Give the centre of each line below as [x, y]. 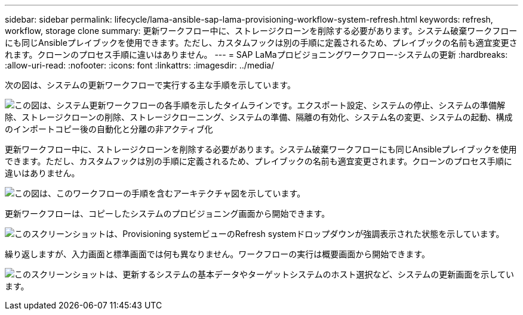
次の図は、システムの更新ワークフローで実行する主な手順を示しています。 [150, 85]
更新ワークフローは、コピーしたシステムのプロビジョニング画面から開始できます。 [167, 213]
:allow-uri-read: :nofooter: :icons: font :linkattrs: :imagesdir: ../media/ [140, 65]
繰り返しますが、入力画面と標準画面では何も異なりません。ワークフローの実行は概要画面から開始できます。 [217, 254]
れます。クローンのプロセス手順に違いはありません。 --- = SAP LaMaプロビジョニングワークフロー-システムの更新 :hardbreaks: [256, 54]
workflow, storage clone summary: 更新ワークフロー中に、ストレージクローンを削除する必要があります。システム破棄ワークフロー [261, 31]
